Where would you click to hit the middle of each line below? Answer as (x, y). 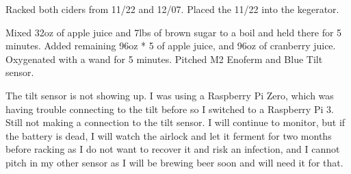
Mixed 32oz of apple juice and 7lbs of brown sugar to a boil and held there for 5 (174, 32)
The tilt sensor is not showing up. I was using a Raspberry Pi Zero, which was (170, 95)
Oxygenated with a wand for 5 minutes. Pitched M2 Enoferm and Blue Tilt (164, 59)
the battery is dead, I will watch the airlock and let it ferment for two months (169, 135)
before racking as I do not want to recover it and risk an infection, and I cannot (173, 149)
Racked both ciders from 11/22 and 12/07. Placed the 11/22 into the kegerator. (172, 9)
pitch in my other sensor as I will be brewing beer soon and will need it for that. (174, 162)
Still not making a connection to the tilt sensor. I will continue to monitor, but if (175, 122)
